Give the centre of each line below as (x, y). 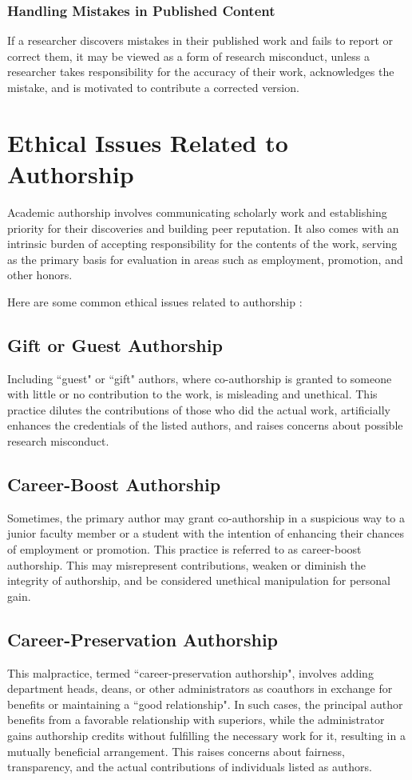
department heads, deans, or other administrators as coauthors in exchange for (200, 688)
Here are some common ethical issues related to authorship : (155, 301)
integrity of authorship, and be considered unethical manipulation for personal (199, 580)
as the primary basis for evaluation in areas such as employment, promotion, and (205, 259)
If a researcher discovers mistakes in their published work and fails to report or (200, 40)
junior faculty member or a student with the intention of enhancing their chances (206, 533)
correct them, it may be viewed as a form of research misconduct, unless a (188, 56)
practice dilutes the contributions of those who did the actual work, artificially (199, 409)
